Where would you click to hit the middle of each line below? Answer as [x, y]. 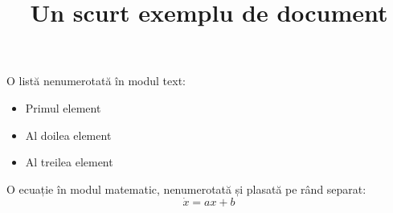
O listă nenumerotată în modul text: [96, 81]
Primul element [63, 107]
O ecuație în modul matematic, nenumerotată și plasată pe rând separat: [186, 188]
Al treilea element [69, 162]
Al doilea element [68, 135]
